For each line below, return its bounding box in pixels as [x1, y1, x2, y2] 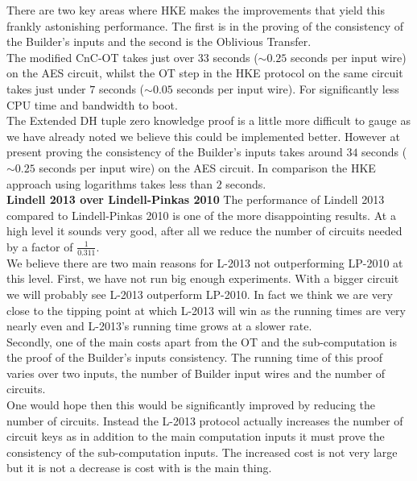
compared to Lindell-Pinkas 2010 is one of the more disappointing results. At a [6, 206, 396, 223]
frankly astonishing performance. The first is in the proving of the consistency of [6, 17, 404, 34]
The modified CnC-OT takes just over [6, 48, 195, 65]
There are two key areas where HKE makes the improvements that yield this [6, 2, 386, 18]
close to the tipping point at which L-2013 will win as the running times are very [6, 301, 406, 318]
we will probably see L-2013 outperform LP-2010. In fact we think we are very [6, 285, 393, 302]
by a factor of [6, 238, 73, 255]
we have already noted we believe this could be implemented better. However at [6, 127, 400, 144]
